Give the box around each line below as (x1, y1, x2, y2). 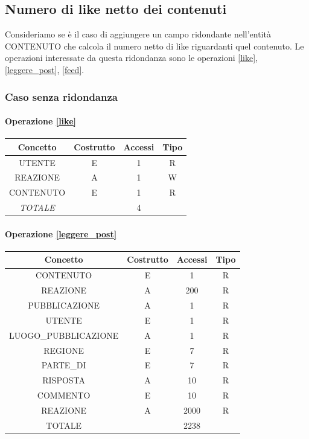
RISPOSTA (42, 374, 86, 386)
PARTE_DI (41, 359, 86, 371)
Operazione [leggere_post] (5, 227, 117, 240)
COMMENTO (37, 389, 91, 402)
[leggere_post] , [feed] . (5, 63, 84, 75)
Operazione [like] (5, 115, 76, 127)
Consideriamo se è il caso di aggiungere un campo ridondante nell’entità (5, 28, 271, 40)
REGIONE (43, 344, 84, 356)
